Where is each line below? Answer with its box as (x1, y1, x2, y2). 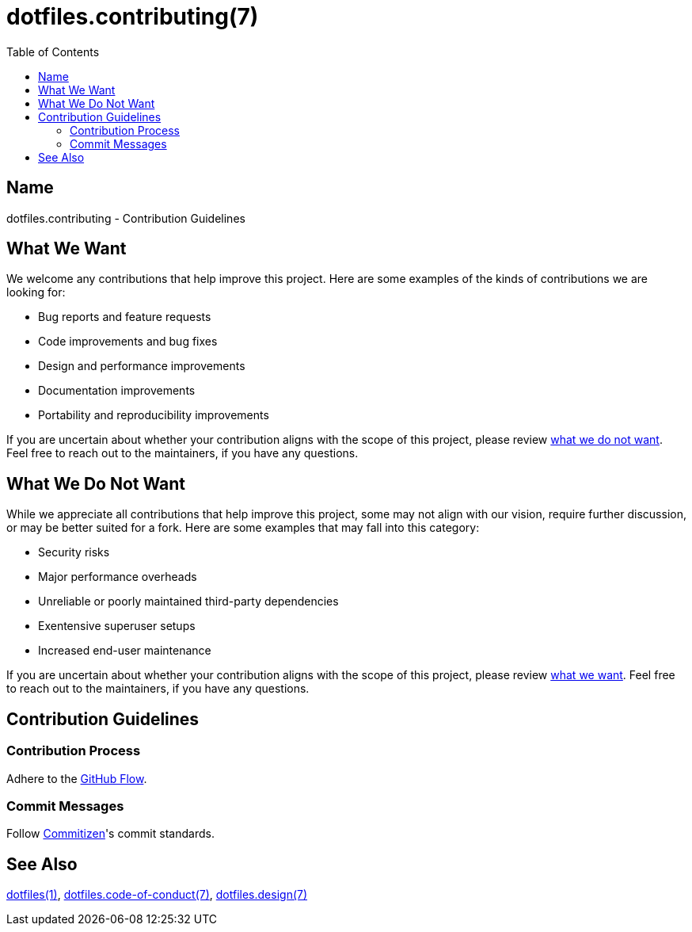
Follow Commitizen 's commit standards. (6, 827, 215, 841)
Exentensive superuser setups (38, 619, 196, 633)
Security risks (38, 545, 110, 560)
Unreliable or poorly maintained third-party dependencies (38, 594, 339, 609)
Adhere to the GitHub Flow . (6, 771, 147, 785)
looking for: (6, 285, 66, 300)
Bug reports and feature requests (38, 310, 211, 324)
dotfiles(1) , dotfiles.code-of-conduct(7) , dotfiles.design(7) (6, 888, 308, 902)
